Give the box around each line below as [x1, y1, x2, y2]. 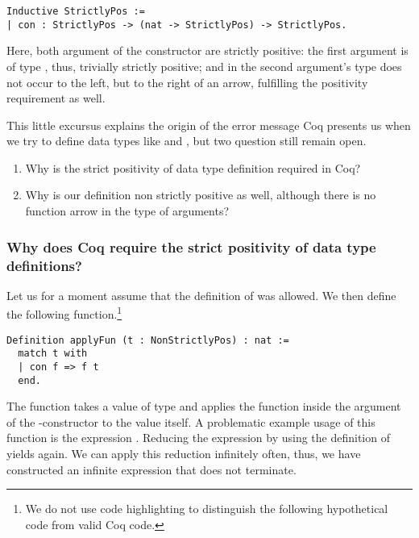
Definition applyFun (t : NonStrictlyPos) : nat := [6, 334, 289, 346]
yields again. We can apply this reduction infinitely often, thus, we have [6, 445, 361, 462]
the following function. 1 [6, 303, 122, 323]
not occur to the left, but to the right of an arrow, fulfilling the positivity [6, 73, 368, 90]
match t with [18, 348, 88, 360]
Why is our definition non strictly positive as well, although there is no [25, 186, 376, 203]
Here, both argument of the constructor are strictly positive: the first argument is [6, 42, 409, 59]
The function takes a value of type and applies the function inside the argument [6, 398, 401, 415]
